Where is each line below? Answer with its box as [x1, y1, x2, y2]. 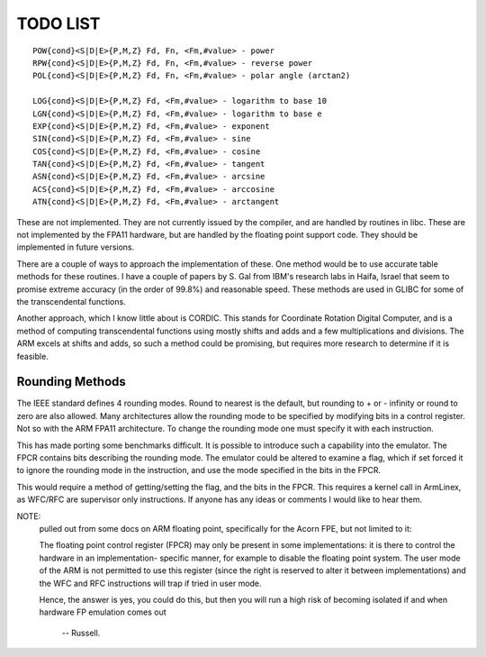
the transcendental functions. [16, 296, 126, 306]
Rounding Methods [16, 374, 126, 389]
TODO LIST [16, 14, 101, 33]
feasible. [16, 351, 49, 361]
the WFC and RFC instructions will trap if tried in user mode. [39, 578, 262, 589]
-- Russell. [61, 627, 101, 638]
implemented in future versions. [16, 242, 135, 252]
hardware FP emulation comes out [39, 607, 166, 617]
